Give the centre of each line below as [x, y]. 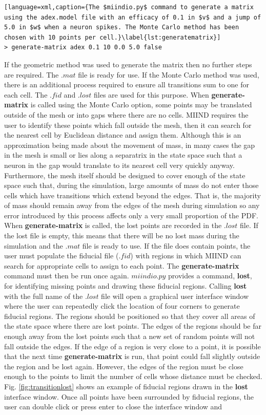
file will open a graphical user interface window [175, 296]
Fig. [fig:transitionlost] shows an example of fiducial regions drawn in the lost [126, 386]
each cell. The [26, 94]
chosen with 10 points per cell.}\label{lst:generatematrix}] [112, 37]
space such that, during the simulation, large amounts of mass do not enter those [131, 185]
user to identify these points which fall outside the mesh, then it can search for [128, 125]
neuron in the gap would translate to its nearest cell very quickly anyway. [119, 165]
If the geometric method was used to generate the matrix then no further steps [128, 64]
